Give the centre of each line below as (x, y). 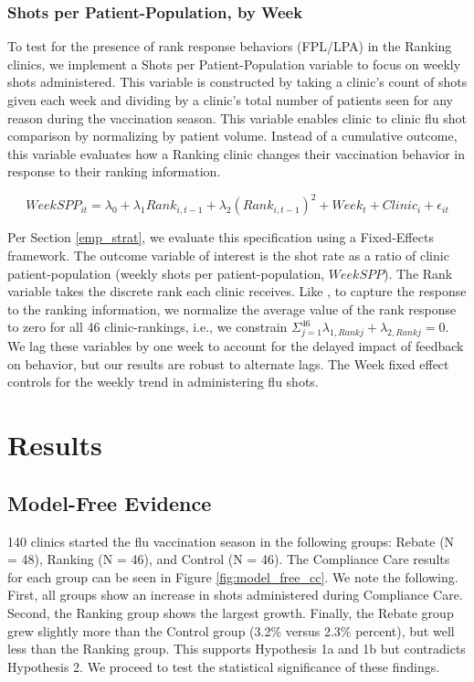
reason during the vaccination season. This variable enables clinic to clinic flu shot (237, 117)
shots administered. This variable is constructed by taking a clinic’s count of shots (237, 82)
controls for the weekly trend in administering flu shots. (163, 382)
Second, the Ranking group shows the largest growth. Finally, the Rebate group (231, 612)
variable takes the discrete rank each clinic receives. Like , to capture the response (237, 291)
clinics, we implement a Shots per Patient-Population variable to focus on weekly (234, 64)
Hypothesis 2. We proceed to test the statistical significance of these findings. (224, 666)
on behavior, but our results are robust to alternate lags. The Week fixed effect (228, 363)
